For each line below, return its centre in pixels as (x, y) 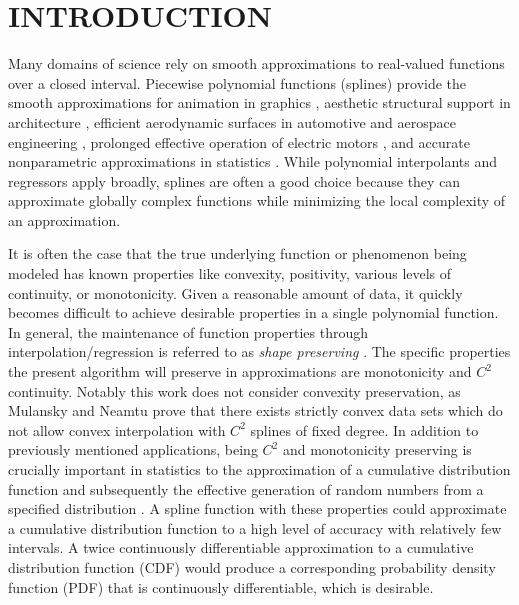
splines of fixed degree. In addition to (364, 429)
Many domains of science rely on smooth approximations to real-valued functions (256, 63)
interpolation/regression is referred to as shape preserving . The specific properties (259, 351)
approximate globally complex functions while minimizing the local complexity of (257, 200)
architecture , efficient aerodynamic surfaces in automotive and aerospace (232, 121)
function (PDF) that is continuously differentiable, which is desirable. (221, 586)
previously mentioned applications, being (133, 449)
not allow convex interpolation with (117, 429)
